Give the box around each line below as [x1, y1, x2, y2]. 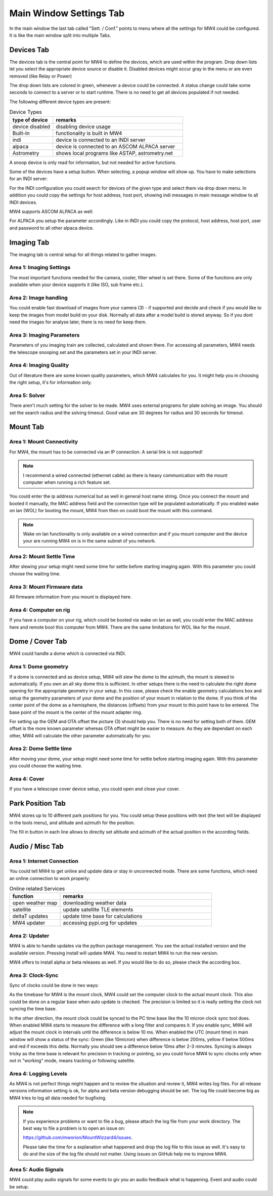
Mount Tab [9, 423, 44, 431]
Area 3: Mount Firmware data [9, 583, 83, 590]
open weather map [12, 899, 58, 906]
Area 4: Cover [9, 775, 44, 782]
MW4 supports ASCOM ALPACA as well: [9, 208, 94, 215]
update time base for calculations [63, 913, 143, 920]
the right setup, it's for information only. [9, 380, 92, 386]
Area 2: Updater [9, 932, 50, 939]
